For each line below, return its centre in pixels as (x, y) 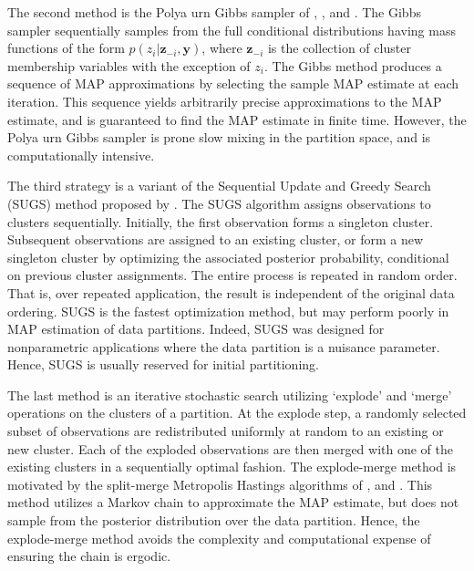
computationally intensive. (81, 155)
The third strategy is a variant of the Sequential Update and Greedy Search (219, 186)
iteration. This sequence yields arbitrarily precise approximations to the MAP (225, 101)
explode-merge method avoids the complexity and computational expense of (219, 538)
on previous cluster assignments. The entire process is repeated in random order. (232, 275)
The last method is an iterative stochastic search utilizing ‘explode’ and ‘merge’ (230, 395)
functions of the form (66, 48)
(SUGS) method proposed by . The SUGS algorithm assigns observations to (219, 203)
